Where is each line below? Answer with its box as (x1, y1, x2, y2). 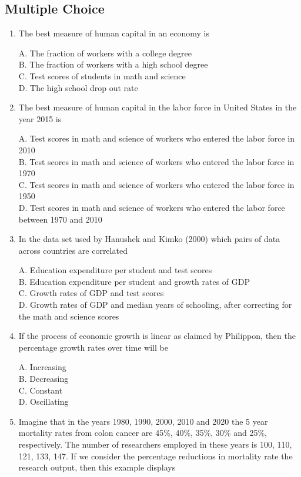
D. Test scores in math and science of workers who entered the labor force (18, 201, 285, 213)
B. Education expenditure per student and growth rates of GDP (18, 275, 250, 287)
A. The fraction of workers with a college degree (18, 46, 192, 59)
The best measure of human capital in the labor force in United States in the (18, 101, 297, 113)
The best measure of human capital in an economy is (18, 27, 209, 39)
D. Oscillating (18, 395, 69, 408)
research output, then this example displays (18, 461, 176, 473)
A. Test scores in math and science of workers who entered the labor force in (18, 132, 295, 145)
